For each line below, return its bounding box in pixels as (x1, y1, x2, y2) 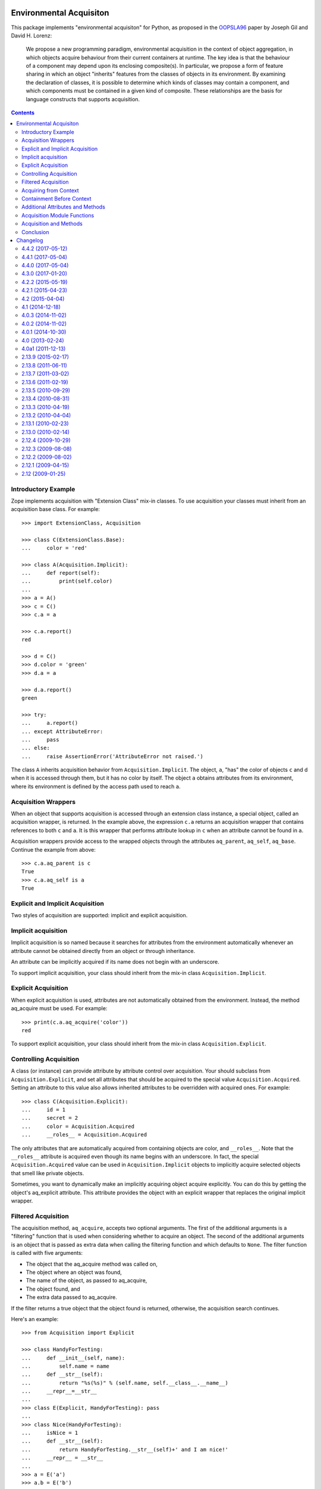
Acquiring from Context (21, 186, 79, 194)
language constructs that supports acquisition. (26, 95, 140, 102)
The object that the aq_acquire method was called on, (26, 1260, 158, 1267)
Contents (11, 109, 35, 116)
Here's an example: (11, 1315, 59, 1322)
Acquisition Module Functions (21, 211, 95, 219)
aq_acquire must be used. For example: (11, 1005, 108, 1012)
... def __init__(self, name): (21, 1354, 125, 1361)
